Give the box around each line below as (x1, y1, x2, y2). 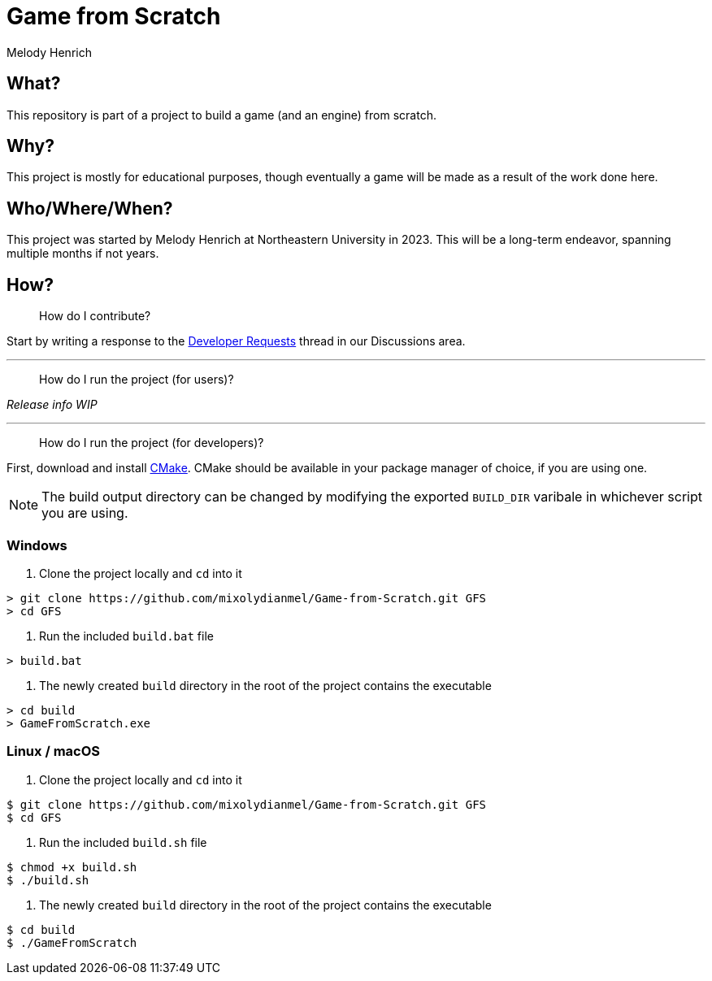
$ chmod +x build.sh (7, 860, 137, 874)
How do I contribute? (39, 309, 151, 323)
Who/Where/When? (7, 198, 173, 219)
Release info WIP (7, 397, 98, 412)
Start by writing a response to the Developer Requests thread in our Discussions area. (7, 334, 466, 349)
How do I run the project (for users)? (39, 372, 234, 387)
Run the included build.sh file (39, 835, 207, 849)
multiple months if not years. (7, 246, 159, 261)
